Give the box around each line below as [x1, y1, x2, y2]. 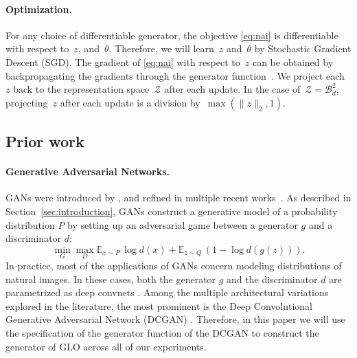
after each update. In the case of [164, 82, 301, 96]
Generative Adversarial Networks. [5, 164, 170, 179]
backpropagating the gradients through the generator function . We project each [5, 68, 345, 82]
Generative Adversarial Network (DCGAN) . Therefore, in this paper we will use [5, 312, 345, 326]
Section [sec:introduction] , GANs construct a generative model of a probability [5, 203, 338, 218]
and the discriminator [227, 271, 318, 286]
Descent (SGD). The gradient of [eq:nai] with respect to [5, 54, 240, 69]
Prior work [5, 131, 84, 152]
